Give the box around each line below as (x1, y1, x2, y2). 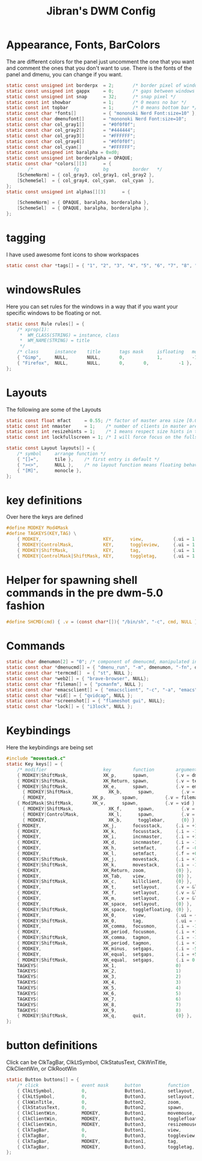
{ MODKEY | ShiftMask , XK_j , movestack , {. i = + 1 (17, 856, 198, 862)
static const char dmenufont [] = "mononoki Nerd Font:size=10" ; (6, 116, 187, 122)
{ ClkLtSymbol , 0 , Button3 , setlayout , (17, 1094, 195, 1100)
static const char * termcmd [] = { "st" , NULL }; (6, 670, 133, 676)
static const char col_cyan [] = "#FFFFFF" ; (6, 144, 136, 150)
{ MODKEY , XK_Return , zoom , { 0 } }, (17, 867, 192, 873)
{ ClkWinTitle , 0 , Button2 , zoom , (17, 1099, 182, 1105)
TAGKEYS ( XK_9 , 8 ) (17, 1007, 182, 1014)
